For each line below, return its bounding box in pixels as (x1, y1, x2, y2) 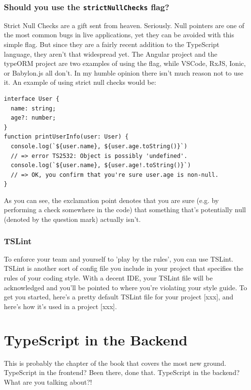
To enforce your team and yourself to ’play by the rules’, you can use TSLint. (4, 253, 234, 264)
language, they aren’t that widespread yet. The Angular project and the (4, 48, 218, 59)
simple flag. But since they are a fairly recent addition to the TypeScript (4, 39, 220, 49)
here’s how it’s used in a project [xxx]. (4, 301, 117, 311)
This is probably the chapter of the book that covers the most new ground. (4, 358, 226, 368)
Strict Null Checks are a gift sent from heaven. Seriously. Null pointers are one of (4, 20, 245, 30)
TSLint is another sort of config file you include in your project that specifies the (4, 263, 243, 273)
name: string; (11, 105, 56, 112)
